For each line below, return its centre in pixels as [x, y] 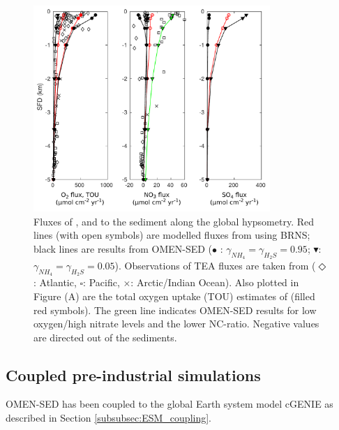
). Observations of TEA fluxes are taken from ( [215, 266]
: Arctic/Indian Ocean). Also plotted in [215, 282]
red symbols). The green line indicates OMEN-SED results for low [175, 310]
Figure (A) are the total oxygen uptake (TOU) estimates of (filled [174, 296]
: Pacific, [101, 282]
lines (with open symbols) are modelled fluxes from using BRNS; [172, 235]
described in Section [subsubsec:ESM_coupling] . [109, 418]
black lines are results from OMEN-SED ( [123, 248]
